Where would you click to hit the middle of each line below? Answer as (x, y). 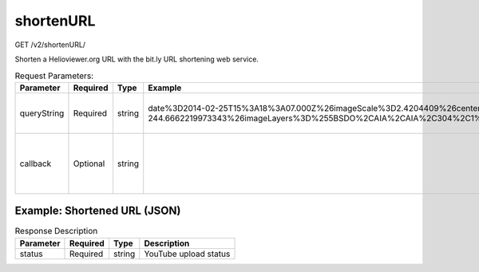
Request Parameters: (54, 76)
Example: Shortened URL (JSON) (98, 211)
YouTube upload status (187, 254)
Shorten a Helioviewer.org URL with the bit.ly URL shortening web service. (137, 59)
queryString (42, 113)
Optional (89, 164)
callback (36, 164)
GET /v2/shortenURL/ (50, 45)
